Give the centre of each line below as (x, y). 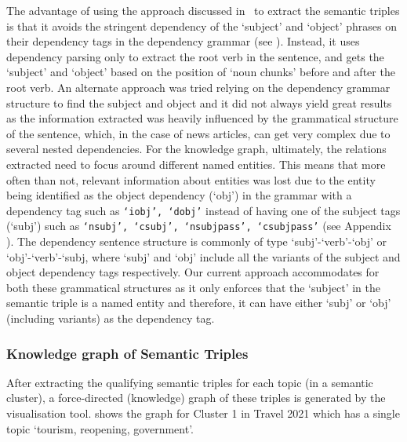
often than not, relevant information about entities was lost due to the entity (191, 179)
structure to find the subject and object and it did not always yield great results (199, 102)
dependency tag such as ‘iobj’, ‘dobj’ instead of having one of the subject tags (203, 210)
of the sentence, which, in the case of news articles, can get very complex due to (198, 133)
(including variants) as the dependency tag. (111, 318)
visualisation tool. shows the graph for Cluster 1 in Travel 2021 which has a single (203, 413)
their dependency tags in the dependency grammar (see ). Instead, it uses (183, 41)
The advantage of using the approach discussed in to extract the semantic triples (203, 10)
